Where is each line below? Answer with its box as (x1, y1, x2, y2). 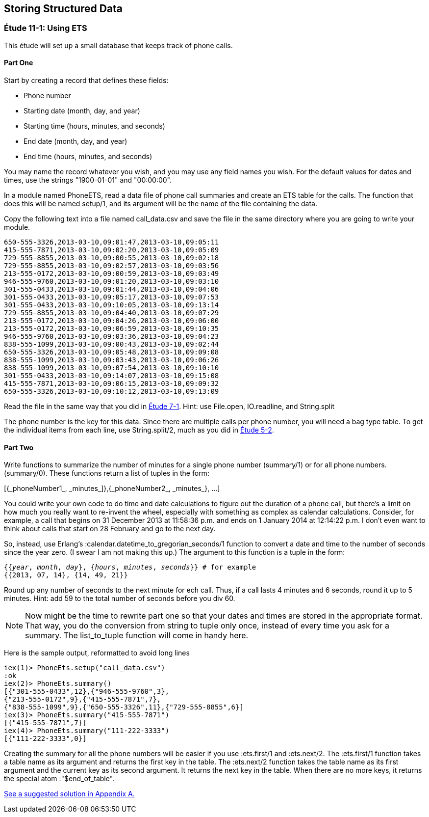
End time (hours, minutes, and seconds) (24, 152, 152, 161)
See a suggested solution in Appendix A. (4, 790, 135, 798)
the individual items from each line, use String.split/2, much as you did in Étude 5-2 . (4, 426, 274, 435)
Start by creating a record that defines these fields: (4, 76, 169, 85)
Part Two (4, 443, 34, 452)
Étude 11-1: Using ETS (4, 23, 87, 33)
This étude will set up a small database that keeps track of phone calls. (4, 41, 233, 50)
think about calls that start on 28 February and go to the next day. (4, 524, 216, 533)
